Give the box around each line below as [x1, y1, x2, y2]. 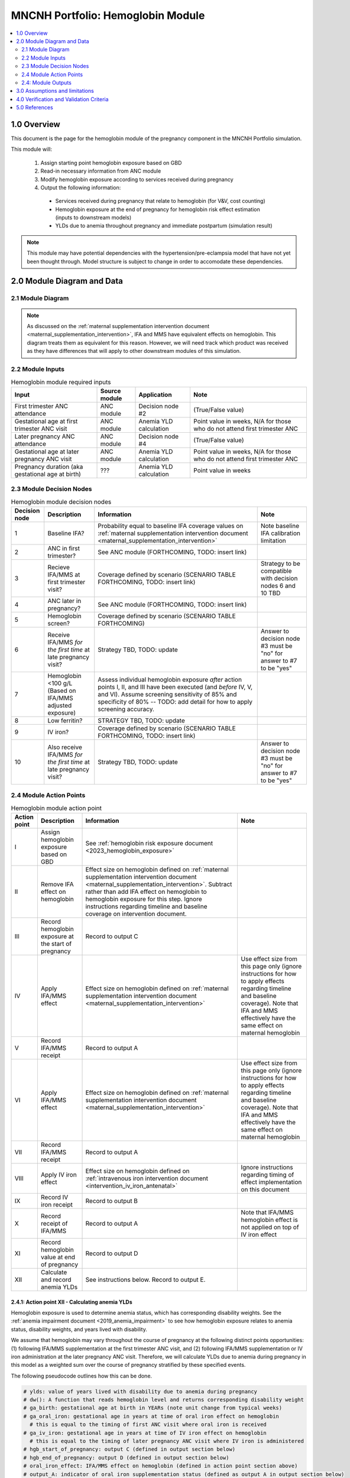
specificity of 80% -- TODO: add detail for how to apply [98, 698, 252, 706]
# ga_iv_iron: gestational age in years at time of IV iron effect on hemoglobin [23, 1430, 267, 1436]
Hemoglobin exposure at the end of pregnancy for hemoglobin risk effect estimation [55, 206, 260, 213]
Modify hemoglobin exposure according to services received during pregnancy [40, 176, 234, 183]
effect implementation [241, 1178, 302, 1186]
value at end [40, 1253, 76, 1261]
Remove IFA [40, 880, 74, 888]
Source [100, 387, 121, 395]
